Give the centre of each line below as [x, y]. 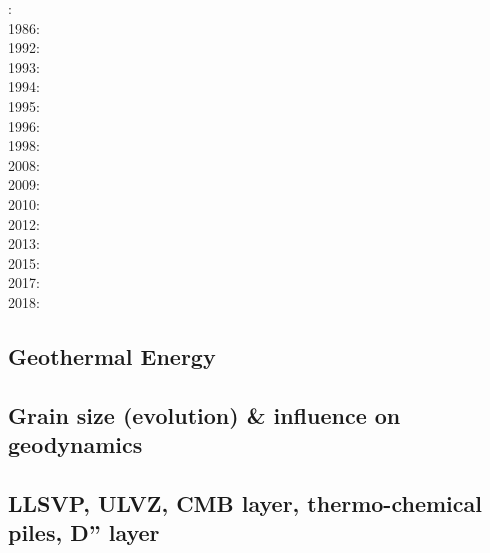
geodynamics [75, 444]
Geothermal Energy [112, 355]
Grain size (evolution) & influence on [204, 414]
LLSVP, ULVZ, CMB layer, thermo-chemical [245, 502]
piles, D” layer [84, 532]
